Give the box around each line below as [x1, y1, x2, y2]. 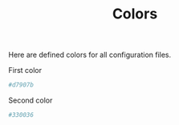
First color [8, 66, 43, 75]
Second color [8, 95, 53, 105]
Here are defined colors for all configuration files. [8, 50, 172, 60]
